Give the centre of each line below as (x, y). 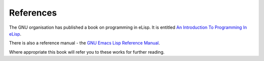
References (33, 13)
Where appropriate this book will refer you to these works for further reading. (87, 52)
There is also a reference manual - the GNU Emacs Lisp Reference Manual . (85, 43)
